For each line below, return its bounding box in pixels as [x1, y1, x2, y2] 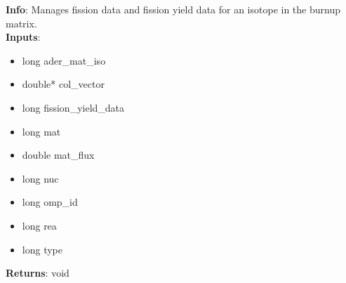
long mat [22, 124, 61, 138]
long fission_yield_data [22, 100, 125, 114]
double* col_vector [22, 77, 105, 91]
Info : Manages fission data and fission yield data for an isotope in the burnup [6, 2, 340, 16]
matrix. [6, 15, 37, 30]
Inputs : [6, 29, 41, 44]
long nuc [22, 171, 59, 185]
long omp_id [22, 195, 78, 209]
